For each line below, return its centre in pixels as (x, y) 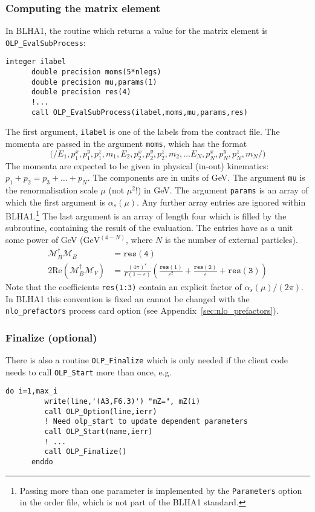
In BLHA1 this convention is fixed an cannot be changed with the (128, 298)
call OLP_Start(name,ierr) (99, 431)
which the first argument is (56, 202)
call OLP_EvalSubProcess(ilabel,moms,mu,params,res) (139, 112)
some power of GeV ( (44, 239)
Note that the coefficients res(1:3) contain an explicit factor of (124, 286)
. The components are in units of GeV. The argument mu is (196, 177)
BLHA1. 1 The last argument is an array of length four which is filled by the (146, 215)
